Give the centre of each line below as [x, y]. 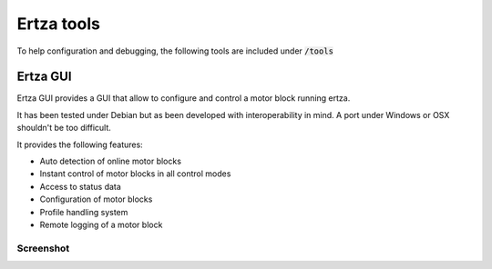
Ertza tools [58, 24]
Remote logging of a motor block [101, 224]
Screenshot [43, 248]
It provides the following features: [80, 144]
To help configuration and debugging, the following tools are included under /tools [175, 51]
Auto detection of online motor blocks [111, 161]
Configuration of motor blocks [96, 199]
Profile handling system [84, 212]
